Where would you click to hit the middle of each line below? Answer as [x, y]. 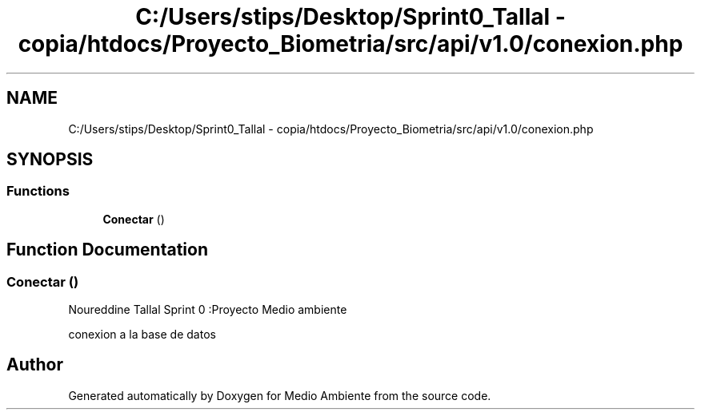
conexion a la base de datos [142, 335]
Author [35, 365]
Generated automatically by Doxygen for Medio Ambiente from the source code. [280, 395]
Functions [38, 191]
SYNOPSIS [50, 160]
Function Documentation [107, 250]
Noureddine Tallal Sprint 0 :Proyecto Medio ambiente [208, 310]
